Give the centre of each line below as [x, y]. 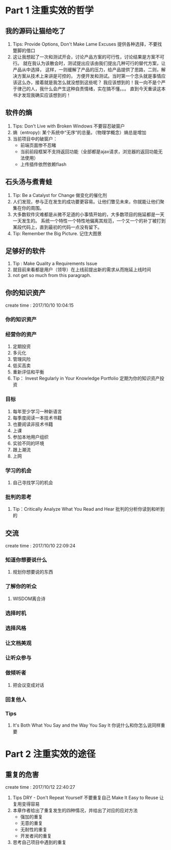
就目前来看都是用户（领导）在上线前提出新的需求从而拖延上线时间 [82, 270]
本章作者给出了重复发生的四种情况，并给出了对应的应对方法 [75, 810]
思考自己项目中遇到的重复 [39, 842]
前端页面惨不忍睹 [38, 145]
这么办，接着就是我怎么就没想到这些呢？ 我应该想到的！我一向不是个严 [91, 82]
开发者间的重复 [36, 836]
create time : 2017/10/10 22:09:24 [40, 546]
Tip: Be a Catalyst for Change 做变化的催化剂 [60, 195]
